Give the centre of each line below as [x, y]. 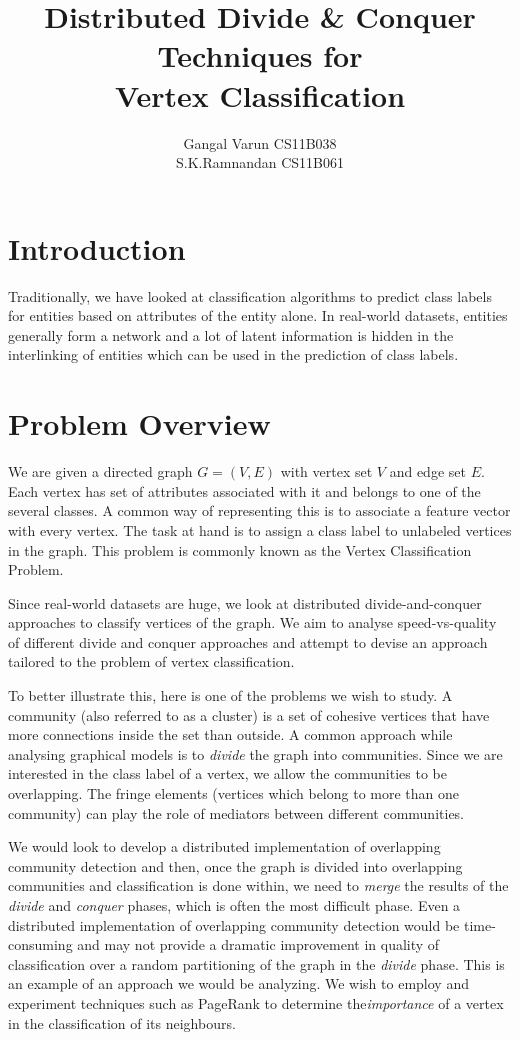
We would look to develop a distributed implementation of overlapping [224, 846]
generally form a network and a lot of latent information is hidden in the [231, 334]
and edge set [427, 471]
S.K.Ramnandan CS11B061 [260, 162]
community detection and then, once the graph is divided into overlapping [235, 865]
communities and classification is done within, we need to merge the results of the [258, 885]
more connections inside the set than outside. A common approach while [230, 734]
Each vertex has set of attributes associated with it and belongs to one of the [244, 490]
